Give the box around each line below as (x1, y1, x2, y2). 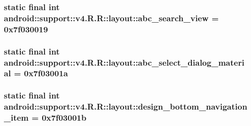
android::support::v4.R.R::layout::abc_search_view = (4, 12, 219, 24)
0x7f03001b (42, 112, 87, 124)
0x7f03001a (24, 67, 68, 79)
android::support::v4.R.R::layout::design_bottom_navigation (4, 100, 248, 112)
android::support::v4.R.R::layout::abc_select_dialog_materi (4, 56, 245, 68)
